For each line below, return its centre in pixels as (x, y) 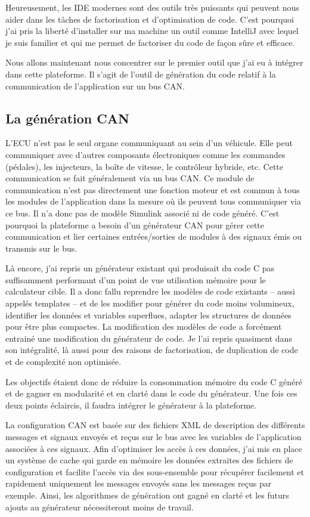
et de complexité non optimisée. (63, 362)
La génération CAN (67, 118)
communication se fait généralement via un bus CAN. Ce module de (130, 178)
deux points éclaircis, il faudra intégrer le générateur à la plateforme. (131, 405)
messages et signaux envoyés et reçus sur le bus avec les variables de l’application (154, 437)
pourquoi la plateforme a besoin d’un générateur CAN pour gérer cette (135, 225)
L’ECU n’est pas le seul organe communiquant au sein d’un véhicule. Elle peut (149, 143)
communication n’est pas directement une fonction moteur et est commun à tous (153, 189)
